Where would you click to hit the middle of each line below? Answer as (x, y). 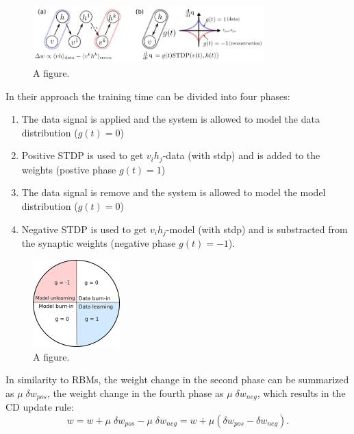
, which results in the (301, 393)
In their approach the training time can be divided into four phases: (148, 96)
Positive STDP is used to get (83, 155)
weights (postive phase (69, 169)
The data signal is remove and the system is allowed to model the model (174, 192)
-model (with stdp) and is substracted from (257, 229)
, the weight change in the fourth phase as (135, 393)
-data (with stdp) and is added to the (241, 155)
